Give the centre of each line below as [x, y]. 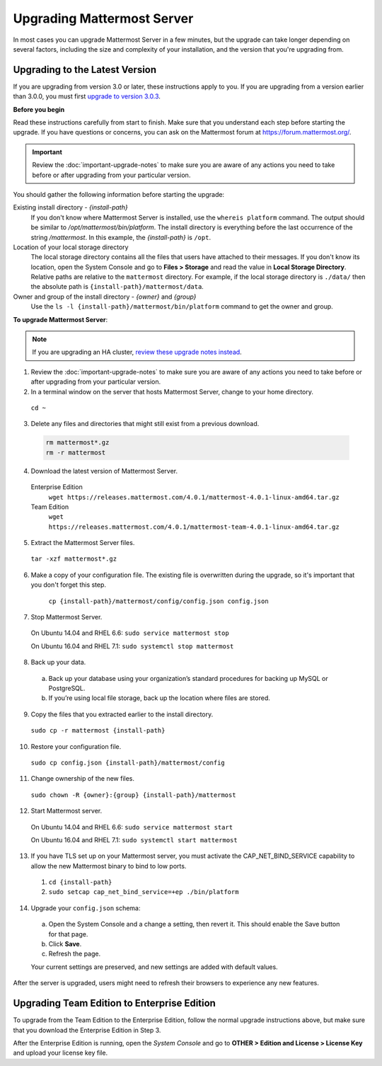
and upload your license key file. [60, 1053]
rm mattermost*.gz [77, 443]
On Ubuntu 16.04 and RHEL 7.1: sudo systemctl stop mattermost [132, 646]
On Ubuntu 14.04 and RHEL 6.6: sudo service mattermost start [132, 827]
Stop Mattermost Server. [66, 617]
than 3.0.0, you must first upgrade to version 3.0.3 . [87, 96]
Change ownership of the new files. [82, 779]
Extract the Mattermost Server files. [83, 543]
